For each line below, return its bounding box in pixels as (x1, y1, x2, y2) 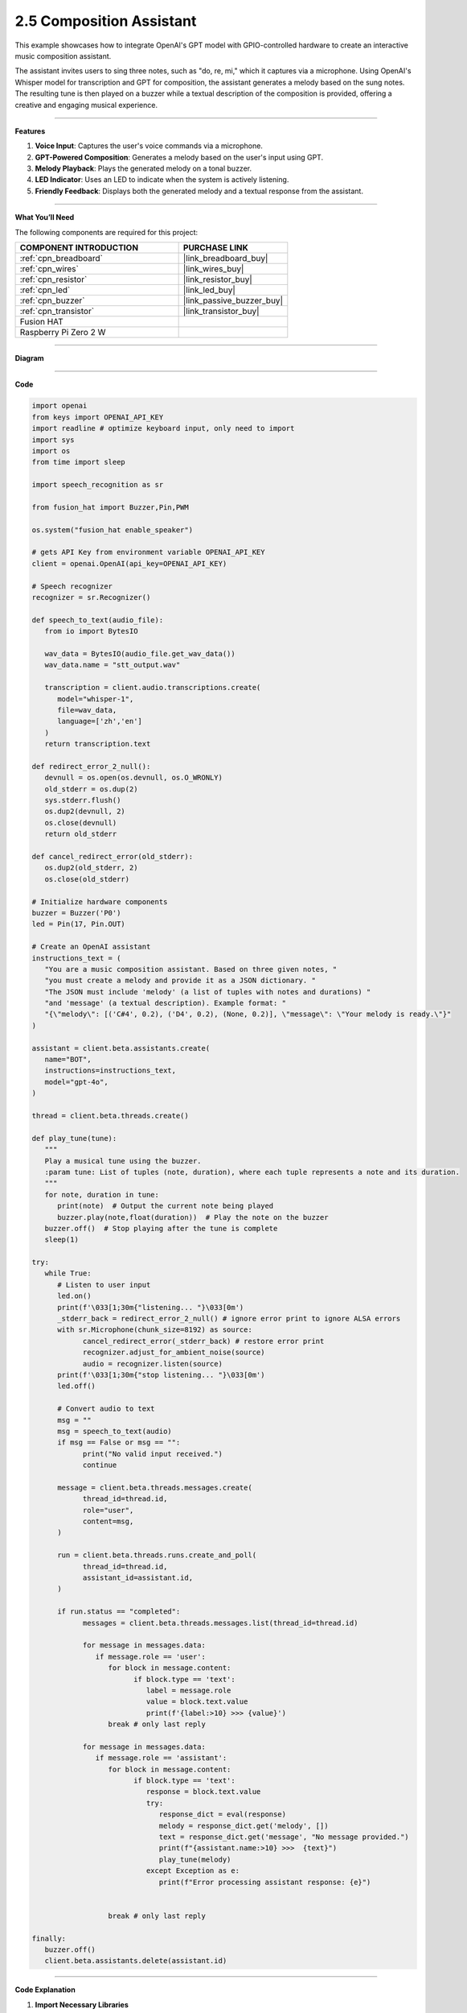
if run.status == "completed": (57, 1607, 181, 1616)
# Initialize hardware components (31, 897, 168, 906)
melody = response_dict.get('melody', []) (158, 1821, 329, 1830)
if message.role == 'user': (95, 1651, 207, 1661)
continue (82, 1461, 117, 1469)
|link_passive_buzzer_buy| (182, 295, 283, 306)
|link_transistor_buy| (182, 306, 260, 317)
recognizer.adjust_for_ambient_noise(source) (82, 1348, 265, 1357)
